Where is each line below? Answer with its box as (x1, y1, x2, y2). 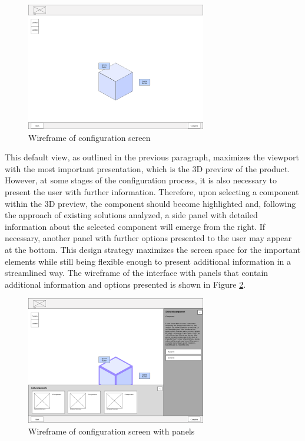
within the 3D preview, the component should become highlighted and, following (5, 197, 296, 209)
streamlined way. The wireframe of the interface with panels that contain (5, 266, 268, 279)
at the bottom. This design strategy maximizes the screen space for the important (5, 243, 301, 255)
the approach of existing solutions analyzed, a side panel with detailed (5, 209, 258, 221)
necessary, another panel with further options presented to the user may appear (5, 232, 292, 244)
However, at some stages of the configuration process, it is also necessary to (5, 174, 277, 186)
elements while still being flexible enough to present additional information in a (5, 255, 291, 267)
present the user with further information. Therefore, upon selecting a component (5, 185, 299, 198)
